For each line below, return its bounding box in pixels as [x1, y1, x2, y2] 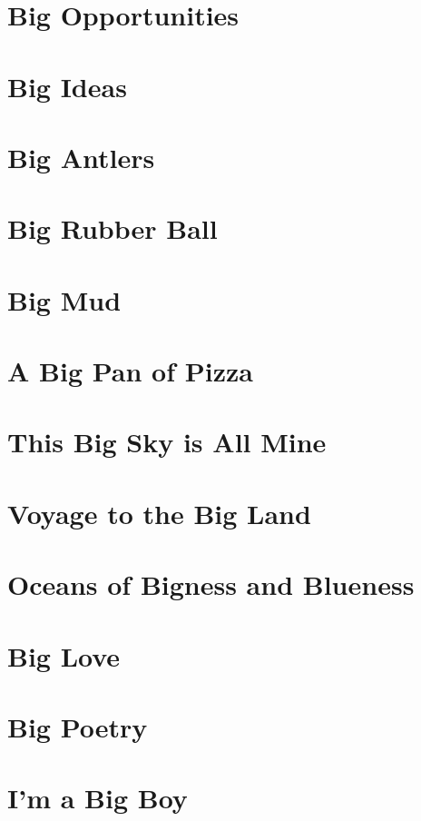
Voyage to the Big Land [7, 494, 311, 531]
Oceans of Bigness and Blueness [7, 566, 415, 603]
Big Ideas [7, 67, 127, 104]
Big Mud [7, 281, 122, 318]
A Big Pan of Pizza [7, 352, 253, 390]
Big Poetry [7, 707, 148, 745]
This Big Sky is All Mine [7, 423, 327, 460]
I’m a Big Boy [7, 779, 188, 816]
